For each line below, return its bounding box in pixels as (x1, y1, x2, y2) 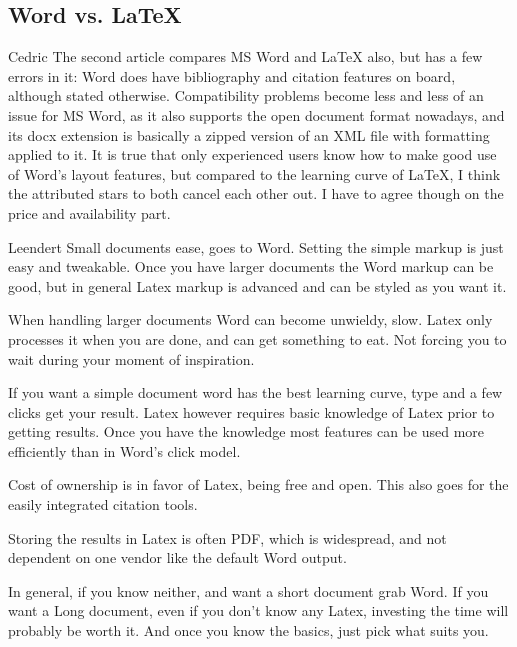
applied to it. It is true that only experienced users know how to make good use (8, 144, 497, 165)
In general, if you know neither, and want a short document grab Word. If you (8, 580, 489, 601)
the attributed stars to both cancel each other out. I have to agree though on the (8, 183, 504, 204)
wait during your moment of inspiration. (8, 348, 255, 369)
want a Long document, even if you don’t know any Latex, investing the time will (8, 600, 509, 621)
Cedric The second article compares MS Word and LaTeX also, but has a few (8, 46, 483, 67)
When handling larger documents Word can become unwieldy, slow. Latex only (8, 309, 493, 330)
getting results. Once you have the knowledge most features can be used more (8, 421, 485, 442)
